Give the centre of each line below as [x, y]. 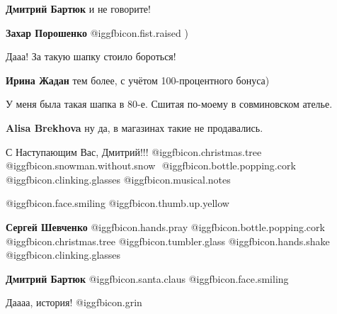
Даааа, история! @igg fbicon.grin [74, 302]
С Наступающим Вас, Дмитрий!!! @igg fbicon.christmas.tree [134, 151]
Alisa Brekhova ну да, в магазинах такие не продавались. [135, 127]
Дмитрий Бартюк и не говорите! [78, 9]
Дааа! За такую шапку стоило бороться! [91, 56]
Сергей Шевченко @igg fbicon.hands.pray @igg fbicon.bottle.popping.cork [165, 226]
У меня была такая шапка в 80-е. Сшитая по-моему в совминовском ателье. [169, 104]
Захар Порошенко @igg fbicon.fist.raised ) [97, 32]
